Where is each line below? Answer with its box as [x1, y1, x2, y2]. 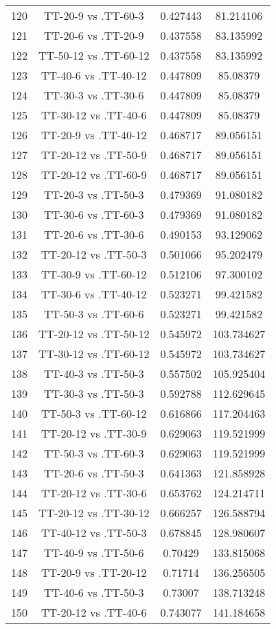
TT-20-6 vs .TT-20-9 [44, 27, 144, 43]
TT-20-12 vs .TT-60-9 [41, 167, 147, 182]
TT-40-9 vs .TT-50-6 [44, 545, 144, 560]
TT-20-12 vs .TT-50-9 [41, 147, 147, 163]
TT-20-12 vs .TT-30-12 [38, 505, 150, 521]
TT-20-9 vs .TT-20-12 [41, 565, 147, 580]
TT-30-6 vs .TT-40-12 [41, 286, 147, 302]
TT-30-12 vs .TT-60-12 [38, 346, 150, 361]
